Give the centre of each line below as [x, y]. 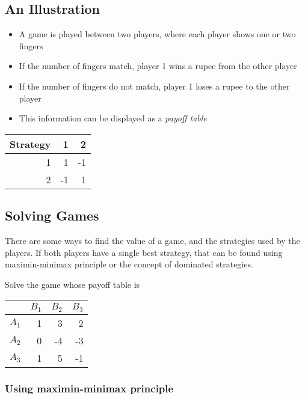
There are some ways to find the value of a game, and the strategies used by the [152, 240]
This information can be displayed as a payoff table [113, 118]
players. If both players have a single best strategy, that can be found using [144, 252]
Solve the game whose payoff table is [72, 284]
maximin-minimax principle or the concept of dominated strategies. [129, 264]
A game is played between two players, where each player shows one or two [157, 34]
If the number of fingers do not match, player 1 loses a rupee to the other [154, 86]
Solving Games [52, 215]
